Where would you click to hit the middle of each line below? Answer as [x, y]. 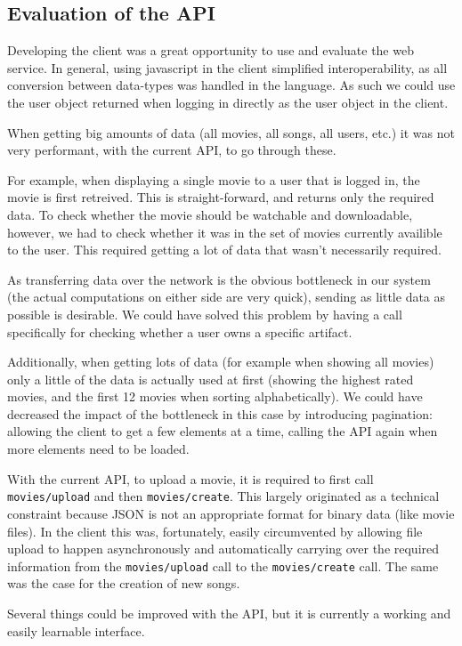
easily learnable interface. [76, 630]
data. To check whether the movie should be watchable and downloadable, [210, 214]
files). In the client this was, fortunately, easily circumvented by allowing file [215, 531]
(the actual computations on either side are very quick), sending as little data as [227, 297]
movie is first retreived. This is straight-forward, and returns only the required [221, 197]
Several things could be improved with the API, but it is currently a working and [229, 613]
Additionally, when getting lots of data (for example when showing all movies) [221, 362]
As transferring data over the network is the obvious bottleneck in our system [219, 279]
